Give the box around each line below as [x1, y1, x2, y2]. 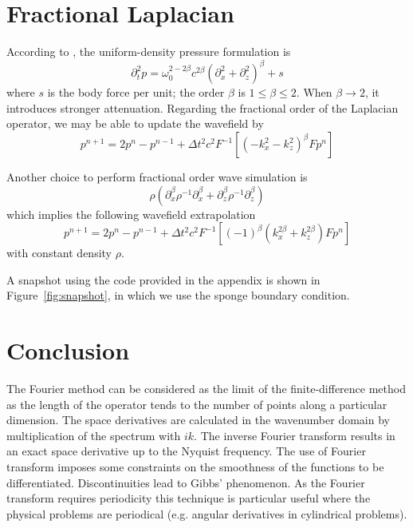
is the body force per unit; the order [47, 84, 225, 101]
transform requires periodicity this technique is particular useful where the [6, 490, 371, 506]
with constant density [6, 244, 112, 261]
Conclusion [6, 334, 130, 367]
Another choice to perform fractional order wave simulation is [6, 169, 308, 185]
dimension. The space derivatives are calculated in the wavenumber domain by [6, 411, 390, 428]
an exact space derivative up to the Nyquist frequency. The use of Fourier [6, 443, 366, 459]
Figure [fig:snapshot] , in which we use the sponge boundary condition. [6, 287, 350, 304]
